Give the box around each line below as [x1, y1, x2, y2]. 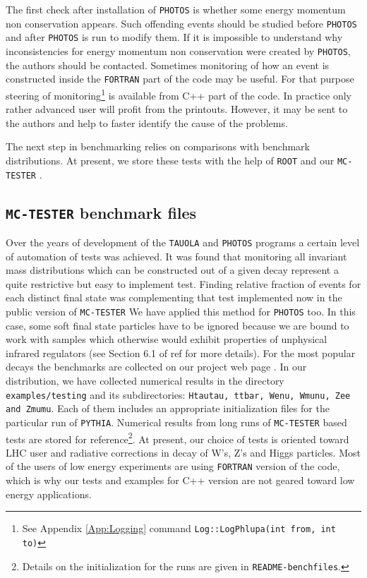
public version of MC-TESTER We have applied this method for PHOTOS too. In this [6, 304, 356, 319]
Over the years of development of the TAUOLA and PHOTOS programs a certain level [6, 235, 360, 249]
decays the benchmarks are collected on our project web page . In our [6, 359, 307, 374]
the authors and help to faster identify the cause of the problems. [6, 115, 288, 130]
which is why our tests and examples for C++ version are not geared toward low [6, 473, 355, 488]
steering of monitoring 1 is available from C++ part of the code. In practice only [6, 85, 351, 102]
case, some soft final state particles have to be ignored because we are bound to [6, 318, 349, 332]
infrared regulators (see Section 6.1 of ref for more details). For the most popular [6, 345, 356, 360]
